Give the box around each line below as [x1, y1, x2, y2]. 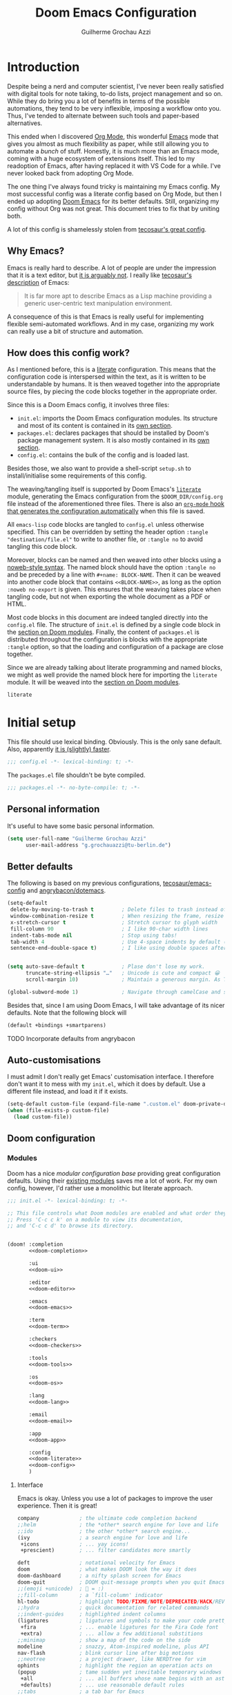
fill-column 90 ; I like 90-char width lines [10, 925, 209, 933]
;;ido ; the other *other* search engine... [17, 1528, 191, 1535]
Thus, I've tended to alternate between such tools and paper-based [7, 111, 200, 120]
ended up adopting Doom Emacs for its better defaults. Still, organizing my [7, 197, 220, 205]
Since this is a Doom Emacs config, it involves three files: [7, 401, 170, 409]
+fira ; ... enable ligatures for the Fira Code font [20, 1624, 219, 1631]
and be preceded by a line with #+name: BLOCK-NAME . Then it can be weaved [7, 570, 221, 579]
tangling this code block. [7, 543, 77, 551]
